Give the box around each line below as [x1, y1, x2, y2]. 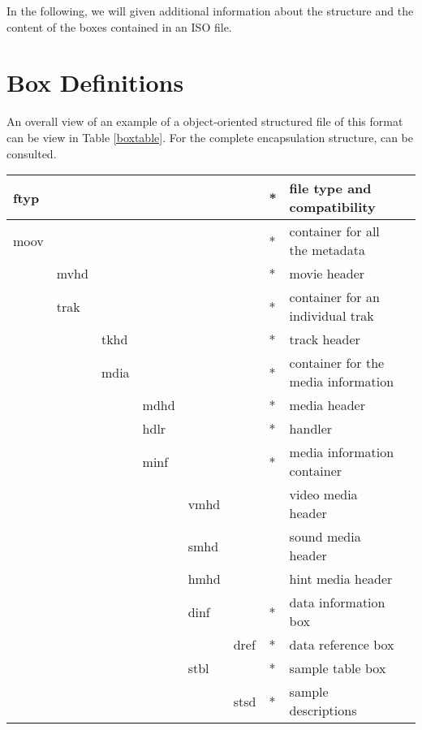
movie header [289, 264, 365, 283]
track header [289, 330, 360, 349]
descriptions [289, 701, 357, 720]
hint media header [289, 569, 393, 589]
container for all [289, 222, 380, 241]
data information [289, 593, 385, 612]
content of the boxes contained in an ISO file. [6, 18, 232, 35]
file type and [289, 179, 372, 198]
